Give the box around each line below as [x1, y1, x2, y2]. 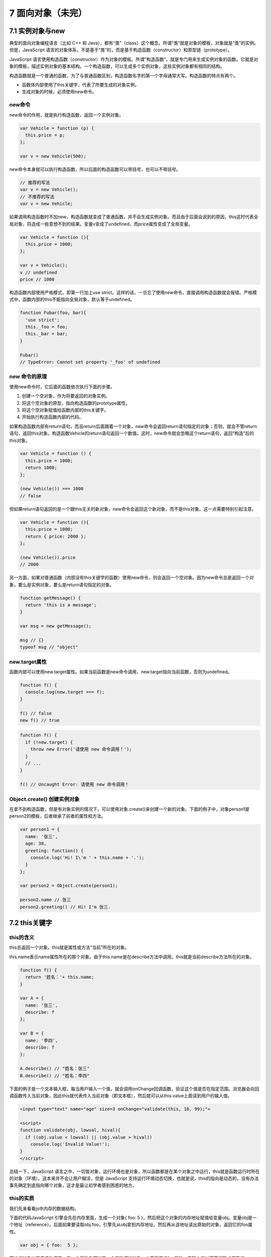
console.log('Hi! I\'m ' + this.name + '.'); [30, 855, 145, 860]
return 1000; [25, 465, 57, 471]
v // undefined [20, 270, 57, 275]
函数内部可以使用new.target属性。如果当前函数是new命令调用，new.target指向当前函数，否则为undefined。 [9, 669, 232, 675]
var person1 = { [20, 827, 60, 832]
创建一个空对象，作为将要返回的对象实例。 [22, 393, 110, 399]
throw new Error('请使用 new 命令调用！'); [30, 747, 132, 752]
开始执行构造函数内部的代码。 [22, 414, 84, 420]
